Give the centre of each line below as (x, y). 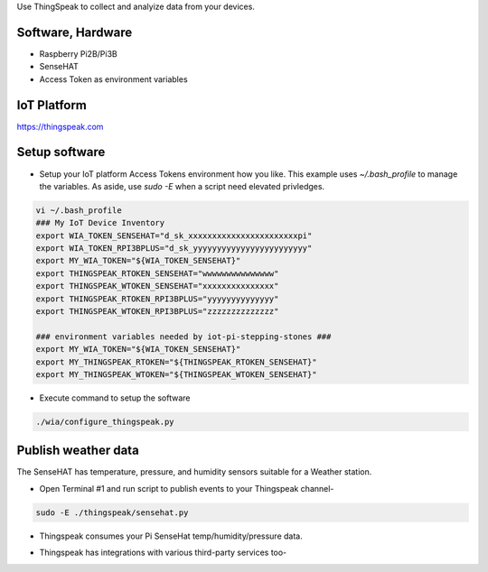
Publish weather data (78, 451)
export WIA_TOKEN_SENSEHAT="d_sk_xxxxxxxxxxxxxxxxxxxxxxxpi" (174, 235)
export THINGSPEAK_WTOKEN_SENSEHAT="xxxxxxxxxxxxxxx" (157, 286)
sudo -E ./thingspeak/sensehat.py (112, 512)
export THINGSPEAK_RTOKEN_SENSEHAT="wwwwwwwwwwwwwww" (157, 273)
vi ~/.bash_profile (79, 210)
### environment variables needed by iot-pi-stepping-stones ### (183, 337)
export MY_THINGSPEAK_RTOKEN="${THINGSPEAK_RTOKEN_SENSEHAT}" (176, 362)
